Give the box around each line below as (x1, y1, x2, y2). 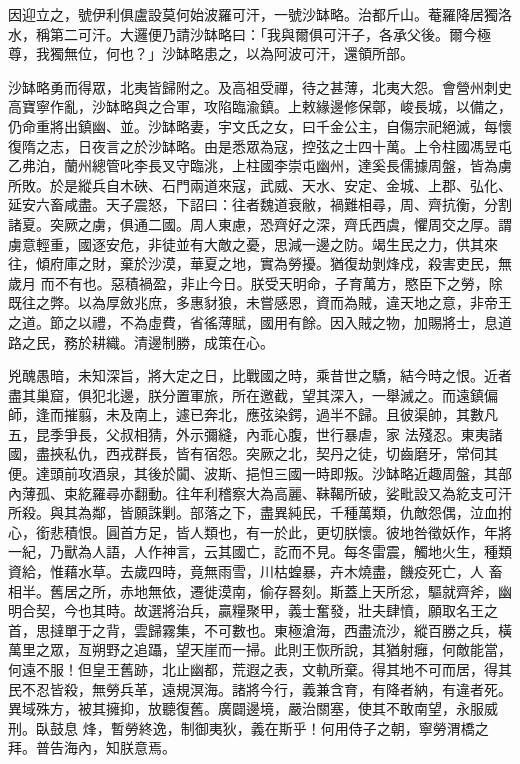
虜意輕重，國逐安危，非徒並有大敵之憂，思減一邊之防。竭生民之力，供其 (8, 233, 484, 254)
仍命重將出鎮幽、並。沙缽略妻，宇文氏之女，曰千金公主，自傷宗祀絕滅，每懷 (8, 115, 512, 136)
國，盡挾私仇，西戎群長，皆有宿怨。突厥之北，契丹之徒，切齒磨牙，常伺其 (8, 443, 498, 464)
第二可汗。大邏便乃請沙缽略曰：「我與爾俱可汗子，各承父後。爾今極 (49, 23, 491, 44)
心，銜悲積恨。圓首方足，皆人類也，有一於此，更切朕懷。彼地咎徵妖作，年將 (8, 521, 512, 542)
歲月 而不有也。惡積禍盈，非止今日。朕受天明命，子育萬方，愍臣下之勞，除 (8, 272, 503, 293)
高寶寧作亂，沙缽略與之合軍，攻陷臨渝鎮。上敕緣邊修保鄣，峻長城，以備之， (8, 96, 512, 117)
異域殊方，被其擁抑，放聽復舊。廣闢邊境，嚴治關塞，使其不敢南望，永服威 (8, 698, 498, 719)
